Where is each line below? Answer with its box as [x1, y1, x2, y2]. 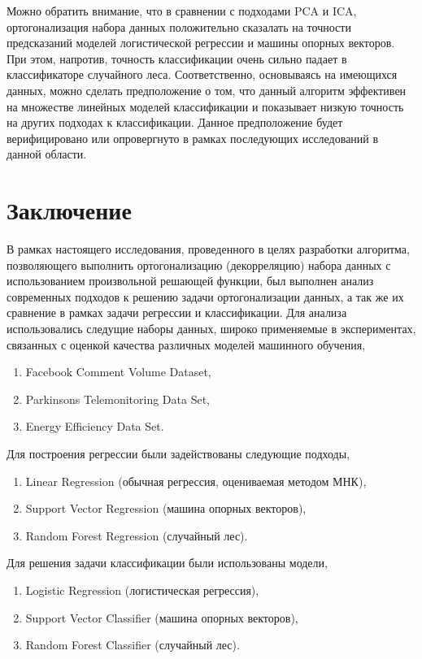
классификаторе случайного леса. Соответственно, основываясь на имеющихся [7, 66, 398, 83]
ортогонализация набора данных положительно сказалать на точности [7, 18, 351, 35]
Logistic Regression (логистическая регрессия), [25, 581, 259, 598]
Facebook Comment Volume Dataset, [25, 363, 211, 380]
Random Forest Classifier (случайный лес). [25, 636, 240, 653]
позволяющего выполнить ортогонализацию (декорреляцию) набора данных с [7, 256, 391, 273]
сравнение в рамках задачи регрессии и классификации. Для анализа [7, 304, 347, 321]
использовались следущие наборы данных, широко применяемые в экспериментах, [7, 320, 416, 337]
